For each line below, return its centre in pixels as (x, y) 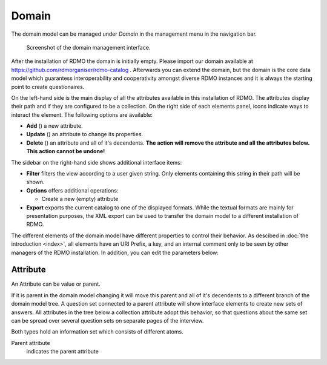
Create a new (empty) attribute (80, 199)
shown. (35, 182)
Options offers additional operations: (72, 190)
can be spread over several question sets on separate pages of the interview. (107, 321)
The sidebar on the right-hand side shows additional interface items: (97, 162)
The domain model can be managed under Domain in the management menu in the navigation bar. (134, 34)
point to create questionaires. (48, 87)
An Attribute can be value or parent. (56, 284)
